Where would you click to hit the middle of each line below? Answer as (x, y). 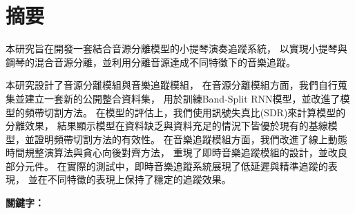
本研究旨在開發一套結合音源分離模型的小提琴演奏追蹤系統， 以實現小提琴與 (176, 49)
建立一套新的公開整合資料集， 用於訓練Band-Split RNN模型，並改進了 (182, 98)
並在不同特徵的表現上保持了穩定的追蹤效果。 (129, 179)
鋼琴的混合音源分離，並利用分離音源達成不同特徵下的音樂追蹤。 (151, 62)
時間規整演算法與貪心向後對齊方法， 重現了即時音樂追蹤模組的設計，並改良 (176, 152)
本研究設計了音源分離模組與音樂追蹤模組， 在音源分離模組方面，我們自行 (172, 85)
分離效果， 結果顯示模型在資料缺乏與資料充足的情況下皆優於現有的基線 (167, 126)
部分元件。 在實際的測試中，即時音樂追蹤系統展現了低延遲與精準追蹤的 (167, 165)
